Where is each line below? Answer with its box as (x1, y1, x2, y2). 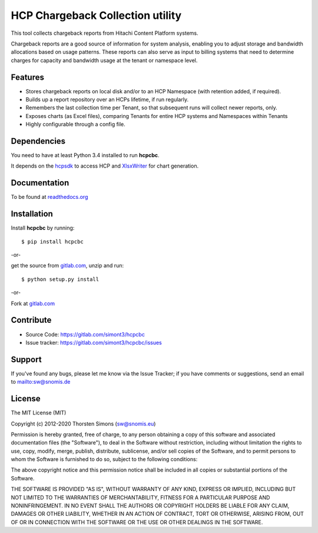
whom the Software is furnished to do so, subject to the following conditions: (11, 456, 198, 463)
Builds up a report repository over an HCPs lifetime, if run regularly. (25, 96, 188, 103)
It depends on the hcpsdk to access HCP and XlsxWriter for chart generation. (11, 162, 199, 169)
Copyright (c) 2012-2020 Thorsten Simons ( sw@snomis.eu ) (11, 420, 156, 427)
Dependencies (11, 136, 66, 146)
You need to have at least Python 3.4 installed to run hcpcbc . (11, 152, 160, 159)
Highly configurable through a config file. (25, 121, 126, 128)
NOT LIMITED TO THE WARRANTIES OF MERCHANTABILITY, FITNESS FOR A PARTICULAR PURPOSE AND (11, 493, 270, 501)
